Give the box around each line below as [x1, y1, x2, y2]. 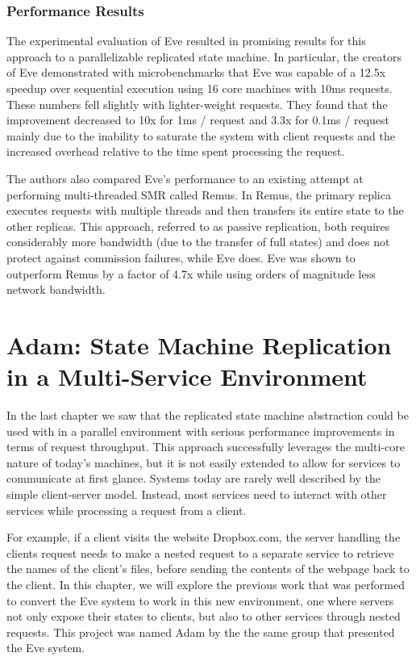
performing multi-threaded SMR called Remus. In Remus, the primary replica [6, 186, 391, 203]
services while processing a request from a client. [6, 501, 247, 518]
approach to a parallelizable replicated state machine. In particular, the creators [6, 48, 402, 65]
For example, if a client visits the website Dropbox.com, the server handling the [6, 529, 401, 546]
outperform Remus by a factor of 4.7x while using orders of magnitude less [6, 265, 376, 282]
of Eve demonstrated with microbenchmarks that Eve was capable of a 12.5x [6, 64, 386, 81]
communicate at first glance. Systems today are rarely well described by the [6, 470, 381, 487]
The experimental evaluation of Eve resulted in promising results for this [6, 32, 366, 49]
